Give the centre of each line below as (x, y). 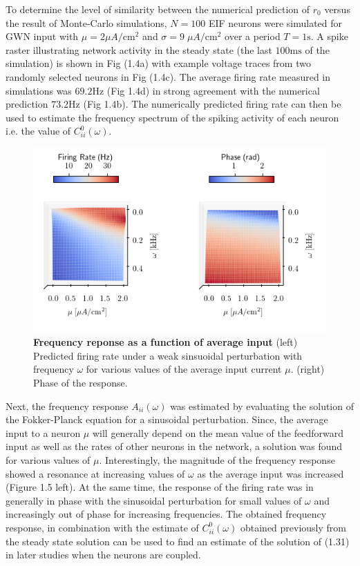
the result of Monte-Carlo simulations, (86, 22)
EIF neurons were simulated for (275, 22)
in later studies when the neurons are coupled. (103, 555)
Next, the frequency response (67, 406)
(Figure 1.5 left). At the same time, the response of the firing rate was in (160, 487)
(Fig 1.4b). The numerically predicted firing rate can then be (212, 104)
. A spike (329, 36)
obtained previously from (293, 527)
